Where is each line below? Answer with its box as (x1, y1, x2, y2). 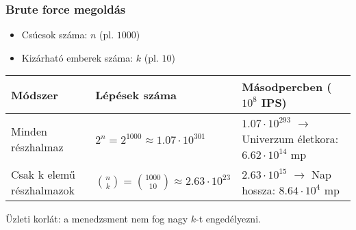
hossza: (242, 182, 276, 199)
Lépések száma (95, 86, 177, 103)
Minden (11, 123, 47, 139)
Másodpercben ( (242, 79, 332, 95)
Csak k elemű (11, 166, 75, 183)
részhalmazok (11, 182, 75, 199)
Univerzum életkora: (242, 131, 339, 147)
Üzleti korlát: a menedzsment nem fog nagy (5, 212, 188, 226)
